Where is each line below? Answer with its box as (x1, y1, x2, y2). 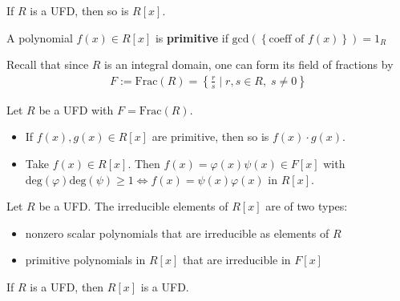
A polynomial (6, 29, 73, 46)
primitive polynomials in (25, 251, 146, 268)
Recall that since (6, 56, 89, 73)
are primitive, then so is (152, 128, 269, 145)
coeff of (269, 33, 305, 45)
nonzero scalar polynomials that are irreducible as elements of (25, 224, 329, 241)
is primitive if (155, 29, 228, 46)
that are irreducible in (182, 251, 291, 268)
